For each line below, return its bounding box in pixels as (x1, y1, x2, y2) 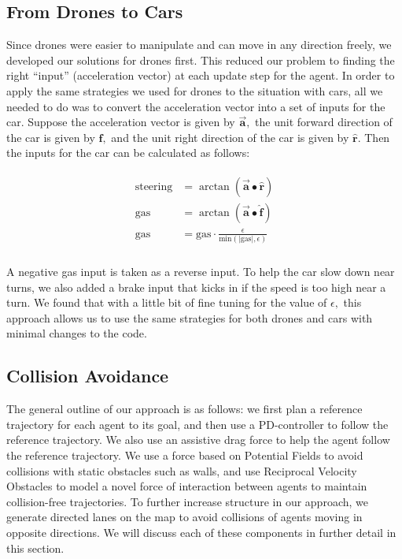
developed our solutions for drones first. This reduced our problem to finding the (6, 51, 395, 68)
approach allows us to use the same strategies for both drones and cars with (6, 309, 373, 326)
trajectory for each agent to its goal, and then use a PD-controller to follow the (6, 416, 389, 432)
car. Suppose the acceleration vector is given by (6, 114, 235, 130)
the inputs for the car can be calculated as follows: (6, 144, 250, 161)
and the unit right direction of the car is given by (111, 129, 349, 145)
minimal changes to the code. (6, 325, 147, 341)
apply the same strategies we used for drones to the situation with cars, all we (6, 82, 383, 99)
